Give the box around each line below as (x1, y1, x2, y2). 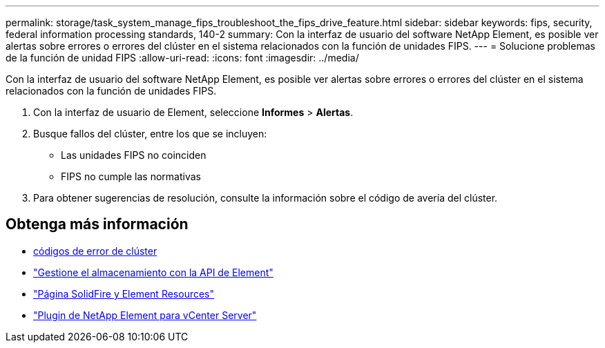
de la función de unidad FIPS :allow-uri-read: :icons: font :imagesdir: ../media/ (6, 52, 359, 64)
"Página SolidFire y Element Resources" (33, 287, 215, 300)
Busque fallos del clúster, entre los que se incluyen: (33, 128, 267, 139)
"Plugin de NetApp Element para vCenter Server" (33, 309, 257, 321)
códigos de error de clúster (33, 244, 157, 257)
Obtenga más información (6, 215, 189, 233)
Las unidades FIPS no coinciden (61, 149, 207, 161)
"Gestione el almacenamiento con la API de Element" (33, 266, 273, 278)
